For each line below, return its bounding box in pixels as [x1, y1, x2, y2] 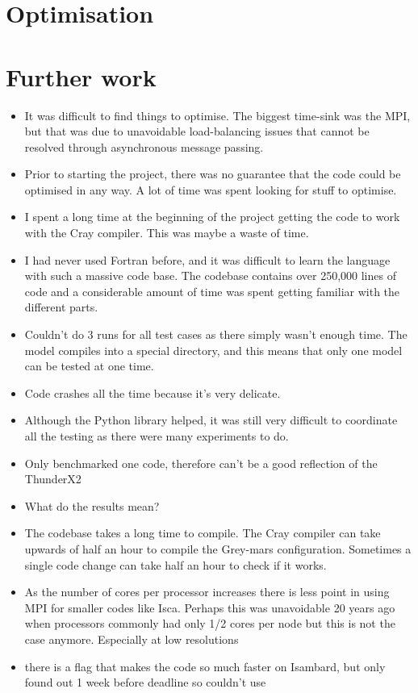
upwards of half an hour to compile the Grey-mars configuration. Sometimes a [24, 540, 412, 557]
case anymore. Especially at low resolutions [24, 630, 239, 647]
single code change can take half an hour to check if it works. [24, 556, 327, 573]
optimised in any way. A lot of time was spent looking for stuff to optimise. [24, 181, 397, 198]
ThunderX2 [24, 470, 82, 487]
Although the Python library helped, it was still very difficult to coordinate [24, 411, 398, 428]
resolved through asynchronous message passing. [24, 138, 264, 155]
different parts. [24, 298, 98, 315]
